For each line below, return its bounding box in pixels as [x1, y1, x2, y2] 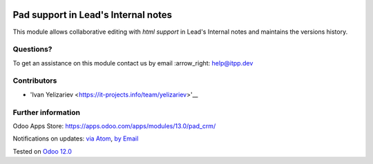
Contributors [12, 76, 57, 85]
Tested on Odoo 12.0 [12, 147, 72, 155]
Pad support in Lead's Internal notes [12, 9, 173, 21]
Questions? [12, 45, 52, 54]
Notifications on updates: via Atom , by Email [12, 134, 139, 143]
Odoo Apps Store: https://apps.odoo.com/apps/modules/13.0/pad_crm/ [12, 121, 216, 130]
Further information [12, 107, 81, 117]
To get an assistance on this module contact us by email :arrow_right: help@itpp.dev [12, 59, 254, 67]
